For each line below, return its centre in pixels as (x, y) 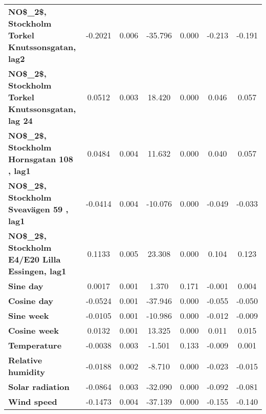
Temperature (35, 345)
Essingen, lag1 (37, 271)
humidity (27, 372)
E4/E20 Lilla (35, 259)
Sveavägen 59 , (38, 209)
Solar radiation (39, 387)
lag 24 (20, 121)
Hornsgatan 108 (41, 159)
